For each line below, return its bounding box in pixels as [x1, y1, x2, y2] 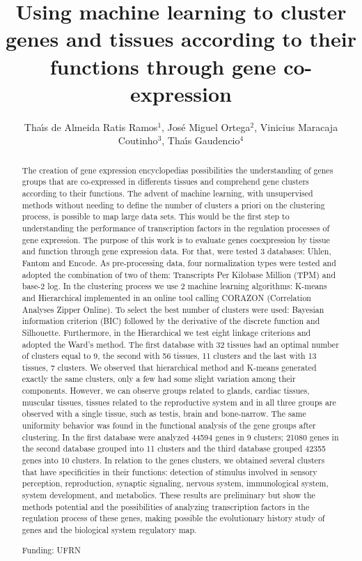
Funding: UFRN [22, 544, 81, 555]
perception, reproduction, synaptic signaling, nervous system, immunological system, [22, 477, 329, 489]
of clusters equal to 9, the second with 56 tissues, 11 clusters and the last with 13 [22, 350, 317, 362]
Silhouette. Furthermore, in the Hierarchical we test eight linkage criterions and [22, 326, 311, 338]
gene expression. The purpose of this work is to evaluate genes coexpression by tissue [22, 233, 330, 245]
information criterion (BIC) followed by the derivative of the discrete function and [22, 315, 320, 327]
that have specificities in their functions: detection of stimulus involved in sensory [22, 466, 317, 477]
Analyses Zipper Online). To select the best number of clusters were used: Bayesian [22, 303, 324, 315]
